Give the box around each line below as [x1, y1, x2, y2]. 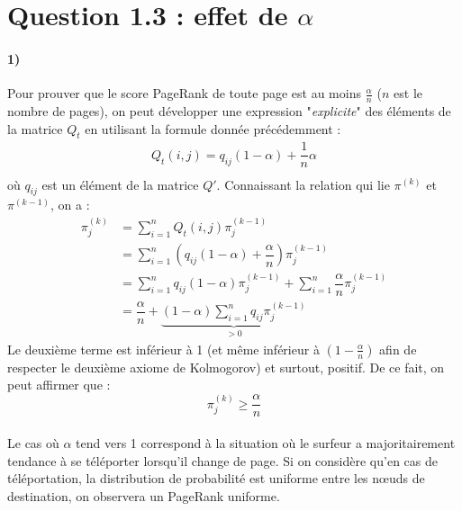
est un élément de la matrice [41, 175, 199, 193]
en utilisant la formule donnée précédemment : [85, 119, 341, 138]
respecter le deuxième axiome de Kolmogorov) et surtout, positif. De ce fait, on [7, 357, 445, 376]
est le [394, 84, 423, 103]
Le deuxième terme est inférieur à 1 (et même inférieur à [7, 339, 320, 358]
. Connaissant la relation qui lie [216, 175, 390, 193]
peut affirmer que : [7, 375, 111, 394]
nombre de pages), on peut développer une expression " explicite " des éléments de [7, 102, 451, 120]
